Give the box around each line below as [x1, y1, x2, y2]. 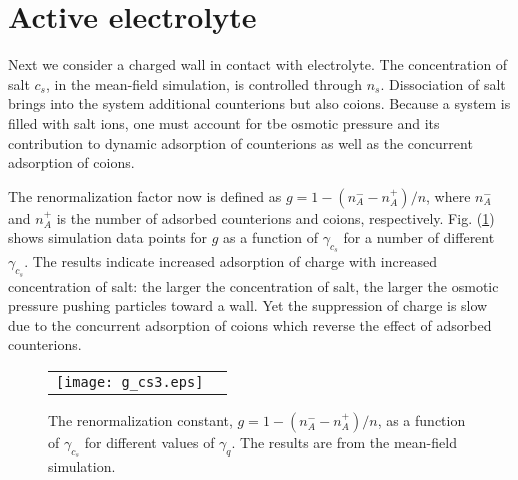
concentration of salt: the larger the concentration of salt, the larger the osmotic [8, 275, 499, 296]
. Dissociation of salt [380, 73, 506, 94]
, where [426, 185, 471, 206]
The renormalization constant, [48, 410, 233, 431]
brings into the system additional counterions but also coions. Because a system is [8, 93, 511, 114]
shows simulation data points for [8, 227, 208, 248]
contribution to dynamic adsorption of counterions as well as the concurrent [8, 132, 473, 153]
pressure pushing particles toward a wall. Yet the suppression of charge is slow [8, 295, 488, 316]
